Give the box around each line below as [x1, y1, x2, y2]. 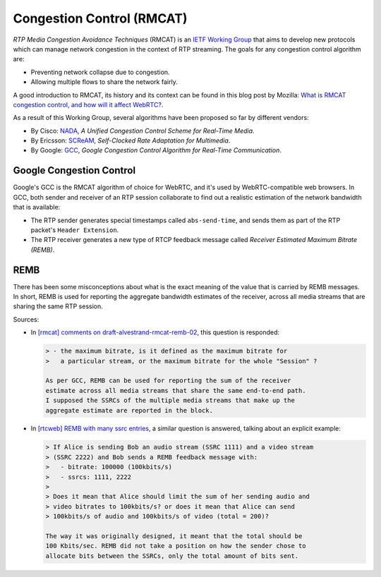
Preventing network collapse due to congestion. [30, 68, 170, 76]
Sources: [13, 315, 40, 324]
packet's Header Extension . [30, 226, 119, 234]
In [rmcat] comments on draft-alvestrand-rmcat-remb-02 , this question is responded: [30, 328, 280, 336]
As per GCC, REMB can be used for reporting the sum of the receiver [45, 377, 291, 384]
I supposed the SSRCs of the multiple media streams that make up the [45, 396, 296, 405]
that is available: [13, 203, 61, 212]
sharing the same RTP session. [13, 302, 104, 310]
